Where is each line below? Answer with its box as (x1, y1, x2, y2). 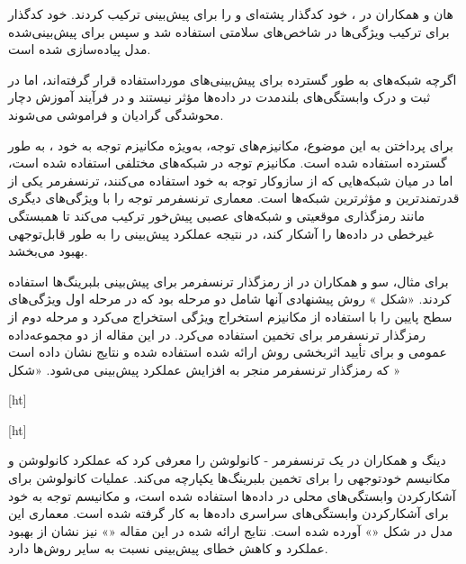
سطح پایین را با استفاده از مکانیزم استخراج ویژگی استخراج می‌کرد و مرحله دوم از (8, 306, 453, 325)
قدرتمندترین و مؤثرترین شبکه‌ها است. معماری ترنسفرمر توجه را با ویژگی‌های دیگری (8, 188, 460, 207)
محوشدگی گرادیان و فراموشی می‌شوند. (8, 105, 224, 123)
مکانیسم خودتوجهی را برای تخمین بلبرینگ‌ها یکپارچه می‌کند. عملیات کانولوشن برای (8, 468, 451, 487)
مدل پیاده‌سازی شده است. (8, 40, 151, 59)
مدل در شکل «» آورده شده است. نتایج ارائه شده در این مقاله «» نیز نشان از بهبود (8, 521, 453, 540)
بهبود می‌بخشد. (8, 241, 88, 260)
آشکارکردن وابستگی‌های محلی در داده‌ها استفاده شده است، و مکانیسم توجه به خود (8, 486, 456, 505)
